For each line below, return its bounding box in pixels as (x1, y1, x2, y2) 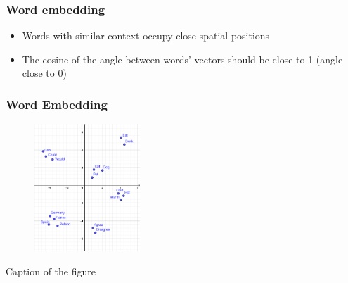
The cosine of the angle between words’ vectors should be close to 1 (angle (22, 51, 343, 66)
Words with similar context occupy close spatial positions (22, 28, 270, 43)
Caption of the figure (6, 264, 96, 279)
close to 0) (22, 65, 67, 80)
